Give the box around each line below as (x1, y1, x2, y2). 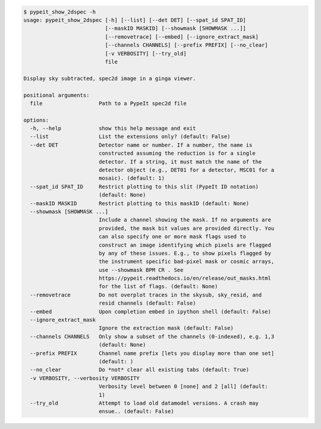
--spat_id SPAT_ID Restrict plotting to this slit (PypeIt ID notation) (30, 183, 259, 190)
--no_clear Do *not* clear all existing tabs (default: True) (30, 367, 250, 373)
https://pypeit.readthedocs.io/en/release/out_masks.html (98, 275, 272, 282)
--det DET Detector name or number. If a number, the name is (30, 142, 253, 148)
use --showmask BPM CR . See (98, 267, 184, 273)
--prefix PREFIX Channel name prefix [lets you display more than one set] (30, 350, 275, 356)
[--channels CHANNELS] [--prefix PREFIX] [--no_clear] (105, 42, 269, 49)
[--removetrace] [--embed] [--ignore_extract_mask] (105, 33, 259, 40)
